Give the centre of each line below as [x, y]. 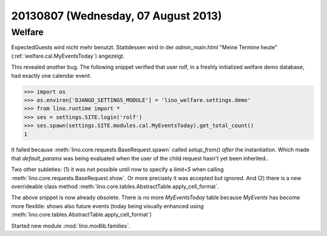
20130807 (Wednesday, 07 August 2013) [117, 16]
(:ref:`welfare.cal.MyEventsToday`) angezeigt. [68, 56]
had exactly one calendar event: [51, 75]
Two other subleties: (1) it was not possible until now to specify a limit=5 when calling [117, 169]
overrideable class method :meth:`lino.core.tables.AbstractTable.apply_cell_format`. [115, 187]
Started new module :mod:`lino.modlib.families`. [71, 226]
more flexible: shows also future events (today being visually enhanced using [107, 206]
